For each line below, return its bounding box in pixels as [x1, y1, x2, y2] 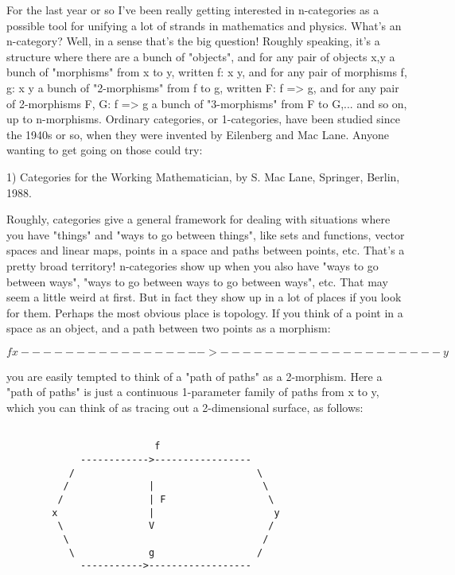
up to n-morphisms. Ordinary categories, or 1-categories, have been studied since [6, 111, 400, 127]
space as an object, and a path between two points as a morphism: [6, 320, 331, 336]
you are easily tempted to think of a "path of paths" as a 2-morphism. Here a [6, 367, 383, 384]
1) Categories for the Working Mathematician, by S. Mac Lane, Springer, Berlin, [6, 168, 400, 185]
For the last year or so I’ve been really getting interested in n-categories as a [6, 2, 379, 17]
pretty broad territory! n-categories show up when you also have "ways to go [6, 257, 379, 274]
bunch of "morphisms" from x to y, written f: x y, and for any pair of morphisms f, [6, 64, 407, 80]
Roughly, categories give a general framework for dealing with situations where [6, 211, 391, 227]
